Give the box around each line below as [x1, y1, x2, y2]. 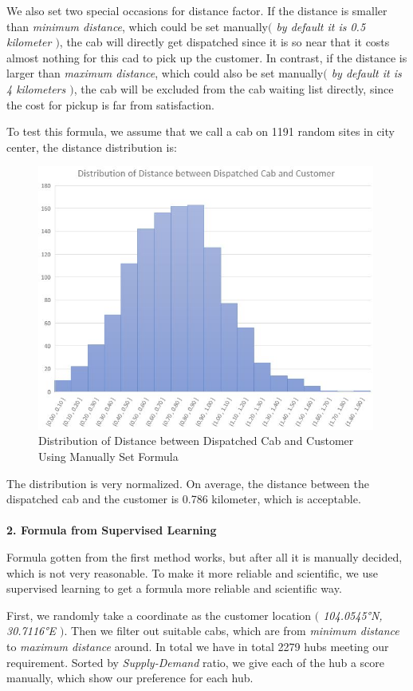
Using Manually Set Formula [38, 448, 179, 465]
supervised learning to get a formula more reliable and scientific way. [6, 580, 342, 597]
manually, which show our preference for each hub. [6, 669, 254, 686]
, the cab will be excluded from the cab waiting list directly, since [73, 80, 394, 97]
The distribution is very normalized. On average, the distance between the [6, 475, 369, 491]
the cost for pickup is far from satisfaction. [6, 96, 214, 113]
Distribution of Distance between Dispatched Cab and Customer [38, 432, 354, 449]
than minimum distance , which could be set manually [6, 18, 268, 34]
